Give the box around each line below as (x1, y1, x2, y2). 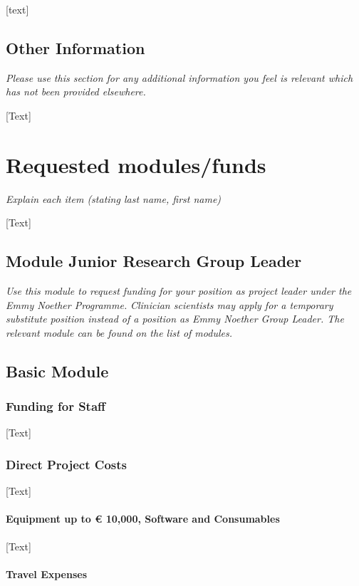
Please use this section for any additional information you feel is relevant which (6, 70, 353, 85)
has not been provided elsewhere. (6, 84, 146, 99)
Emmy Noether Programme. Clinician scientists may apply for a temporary (6, 297, 333, 312)
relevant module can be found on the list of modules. (6, 325, 232, 340)
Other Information (6, 36, 145, 58)
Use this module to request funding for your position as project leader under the (6, 283, 352, 298)
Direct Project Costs (6, 455, 127, 473)
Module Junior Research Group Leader (6, 250, 302, 272)
